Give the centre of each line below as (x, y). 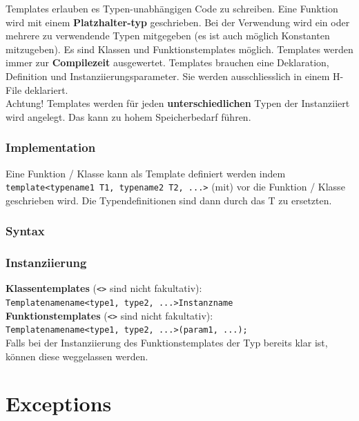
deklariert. (46, 89)
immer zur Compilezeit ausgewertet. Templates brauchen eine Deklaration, (167, 62)
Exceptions (59, 403)
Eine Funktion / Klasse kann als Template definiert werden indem (146, 173)
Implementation (51, 147)
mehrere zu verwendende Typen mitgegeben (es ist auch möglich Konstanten (168, 36)
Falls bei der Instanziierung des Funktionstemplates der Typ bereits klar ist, (167, 343)
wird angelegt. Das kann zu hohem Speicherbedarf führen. (128, 116)
